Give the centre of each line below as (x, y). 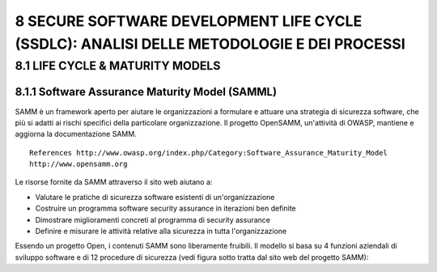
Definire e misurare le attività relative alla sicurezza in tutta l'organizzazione (161, 232)
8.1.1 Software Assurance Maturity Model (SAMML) (146, 92)
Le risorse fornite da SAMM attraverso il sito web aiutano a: (114, 182)
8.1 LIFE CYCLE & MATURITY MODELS (118, 66)
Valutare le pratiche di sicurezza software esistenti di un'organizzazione (155, 197)
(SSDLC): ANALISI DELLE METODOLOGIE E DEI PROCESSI (210, 44)
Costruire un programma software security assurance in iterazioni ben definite (165, 208)
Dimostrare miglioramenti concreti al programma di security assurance (153, 219)
